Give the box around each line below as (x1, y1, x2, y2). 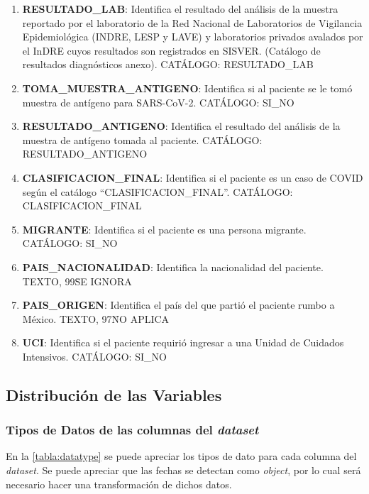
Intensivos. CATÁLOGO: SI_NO (22, 348, 167, 363)
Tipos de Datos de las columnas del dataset (6, 421, 259, 439)
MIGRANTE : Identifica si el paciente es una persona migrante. (22, 221, 307, 236)
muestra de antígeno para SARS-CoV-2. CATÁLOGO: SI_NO (22, 94, 294, 109)
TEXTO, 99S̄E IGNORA (22, 273, 132, 288)
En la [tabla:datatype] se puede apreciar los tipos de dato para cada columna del (6, 449, 357, 463)
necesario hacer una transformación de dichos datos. (6, 476, 232, 491)
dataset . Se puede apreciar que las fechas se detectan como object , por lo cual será (6, 463, 361, 478)
